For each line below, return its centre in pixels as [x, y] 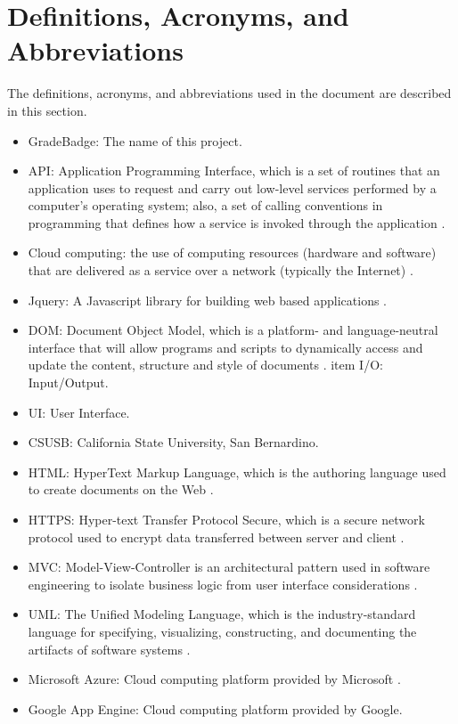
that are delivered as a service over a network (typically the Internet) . [221, 270]
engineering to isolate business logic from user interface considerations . [223, 584]
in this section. [47, 110]
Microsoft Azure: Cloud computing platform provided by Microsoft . [214, 679]
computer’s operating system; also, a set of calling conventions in [205, 205]
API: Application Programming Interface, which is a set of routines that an [234, 171]
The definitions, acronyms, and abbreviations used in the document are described [229, 93]
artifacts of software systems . [109, 649]
